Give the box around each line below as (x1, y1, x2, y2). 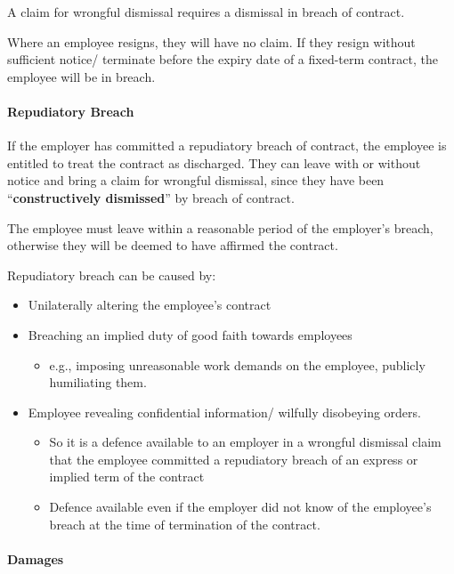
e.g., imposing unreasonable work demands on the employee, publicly (49, 355, 426, 374)
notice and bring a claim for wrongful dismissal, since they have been (7, 171, 385, 190)
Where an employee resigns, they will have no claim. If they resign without (7, 32, 416, 51)
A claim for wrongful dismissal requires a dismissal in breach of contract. (7, 3, 405, 20)
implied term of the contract (49, 467, 205, 486)
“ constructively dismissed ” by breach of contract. (7, 188, 295, 206)
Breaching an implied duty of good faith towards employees (28, 325, 353, 344)
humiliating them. (49, 373, 147, 392)
